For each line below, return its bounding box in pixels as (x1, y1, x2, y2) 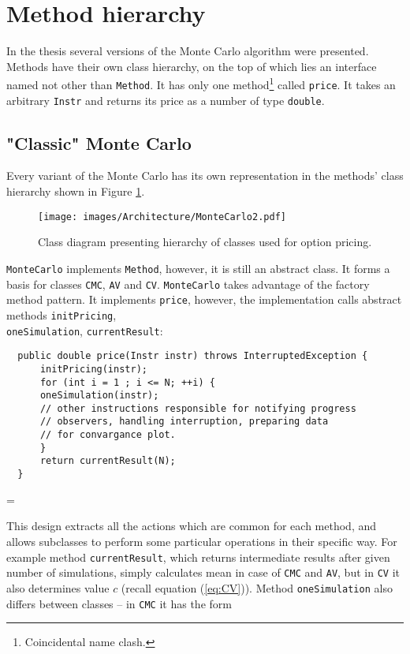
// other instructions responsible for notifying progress (39, 402, 356, 414)
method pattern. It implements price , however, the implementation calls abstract (6, 291, 402, 308)
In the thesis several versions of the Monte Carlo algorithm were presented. (6, 43, 369, 59)
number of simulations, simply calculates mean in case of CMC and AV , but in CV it (6, 564, 400, 581)
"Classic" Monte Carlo (6, 130, 192, 155)
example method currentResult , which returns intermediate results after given (6, 548, 390, 565)
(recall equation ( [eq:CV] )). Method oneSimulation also (121, 579, 393, 596)
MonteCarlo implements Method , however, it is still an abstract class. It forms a (6, 260, 390, 276)
